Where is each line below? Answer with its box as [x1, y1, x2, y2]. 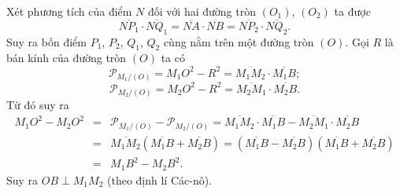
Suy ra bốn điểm [6, 33, 87, 49]
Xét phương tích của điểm [6, 3, 132, 19]
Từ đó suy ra [6, 97, 69, 113]
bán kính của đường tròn [6, 49, 127, 66]
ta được [334, 3, 371, 19]
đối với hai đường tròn [148, 3, 256, 19]
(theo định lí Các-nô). [106, 171, 213, 188]
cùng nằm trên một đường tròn [163, 33, 314, 49]
